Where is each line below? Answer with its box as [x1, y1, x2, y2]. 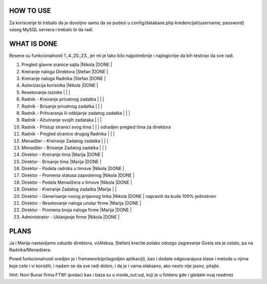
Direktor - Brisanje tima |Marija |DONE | [21, 158, 101, 164]
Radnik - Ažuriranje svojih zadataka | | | [21, 117, 102, 123]
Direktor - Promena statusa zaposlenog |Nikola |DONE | [21, 172, 134, 178]
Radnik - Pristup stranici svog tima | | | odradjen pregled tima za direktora [21, 124, 171, 130]
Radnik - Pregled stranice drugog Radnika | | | [21, 131, 115, 137]
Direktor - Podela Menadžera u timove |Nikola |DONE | [21, 179, 133, 185]
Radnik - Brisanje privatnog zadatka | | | [21, 103, 102, 109]
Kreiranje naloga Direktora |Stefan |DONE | [21, 68, 108, 74]
